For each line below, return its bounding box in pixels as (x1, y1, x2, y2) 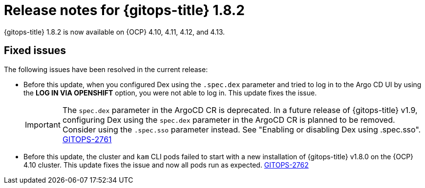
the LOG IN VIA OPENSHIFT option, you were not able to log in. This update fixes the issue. (23, 88, 317, 97)
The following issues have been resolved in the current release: (4, 65, 208, 74)
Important (25, 119, 61, 130)
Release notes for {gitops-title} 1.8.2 (4, 2, 245, 19)
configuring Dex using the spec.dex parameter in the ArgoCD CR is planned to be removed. (62, 114, 395, 125)
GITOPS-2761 (62, 134, 112, 144)
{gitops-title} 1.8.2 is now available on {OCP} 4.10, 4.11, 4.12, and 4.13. (4, 27, 225, 36)
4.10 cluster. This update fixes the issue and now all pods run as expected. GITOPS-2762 (23, 160, 309, 169)
